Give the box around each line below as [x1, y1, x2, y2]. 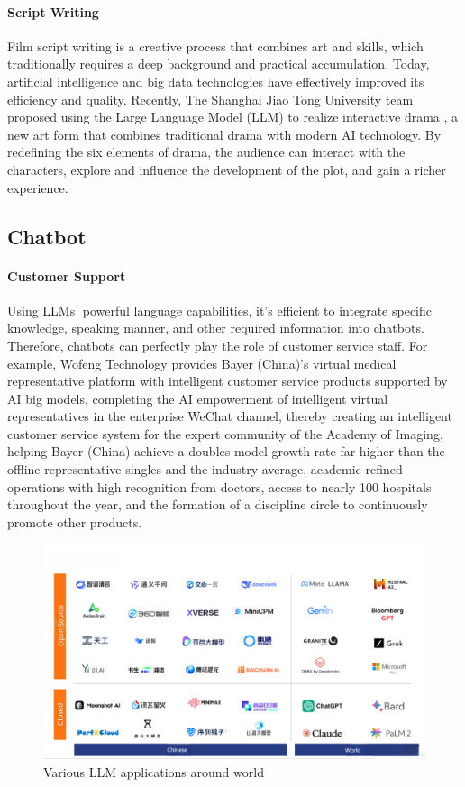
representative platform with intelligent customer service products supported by [7, 371, 448, 390]
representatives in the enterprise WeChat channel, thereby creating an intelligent [7, 407, 452, 426]
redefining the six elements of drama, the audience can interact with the [7, 142, 406, 161]
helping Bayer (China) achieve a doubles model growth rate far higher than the [7, 442, 445, 461]
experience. [7, 178, 68, 197]
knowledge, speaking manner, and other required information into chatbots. [7, 318, 424, 337]
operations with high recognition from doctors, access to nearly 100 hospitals [7, 477, 432, 496]
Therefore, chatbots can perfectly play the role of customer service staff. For [7, 335, 428, 354]
